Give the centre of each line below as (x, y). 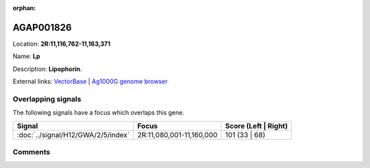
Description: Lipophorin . (47, 69)
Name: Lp (26, 56)
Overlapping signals (47, 99)
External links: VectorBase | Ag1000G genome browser (90, 81)
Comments (32, 152)
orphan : (24, 8)
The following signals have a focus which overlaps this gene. (99, 113)
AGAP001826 (42, 27)
